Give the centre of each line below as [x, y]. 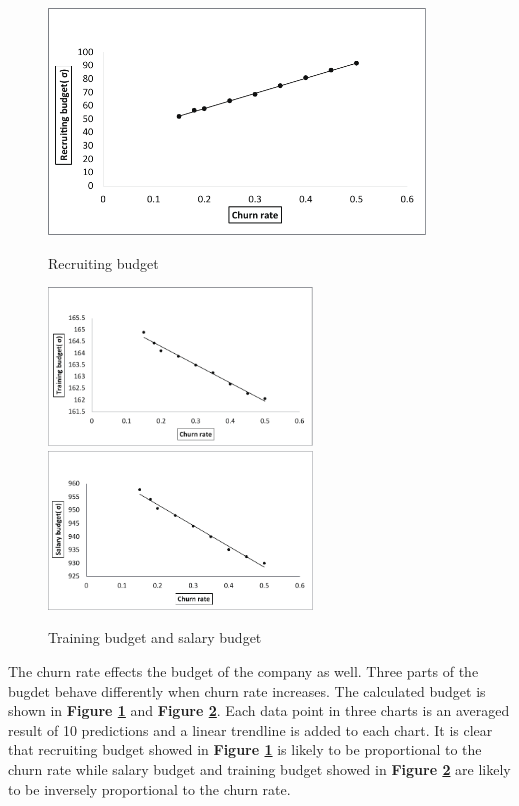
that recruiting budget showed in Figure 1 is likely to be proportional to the [245, 749]
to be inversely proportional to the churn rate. [149, 788]
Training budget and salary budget [155, 637]
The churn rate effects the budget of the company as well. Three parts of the [243, 671]
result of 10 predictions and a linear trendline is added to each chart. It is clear [250, 729]
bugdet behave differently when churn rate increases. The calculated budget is [247, 690]
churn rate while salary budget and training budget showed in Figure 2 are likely [259, 768]
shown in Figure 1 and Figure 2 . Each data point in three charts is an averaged [259, 710]
